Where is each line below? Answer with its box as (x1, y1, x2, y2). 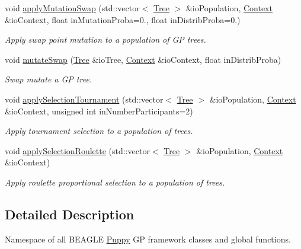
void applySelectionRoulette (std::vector (5, 144, 150, 157)
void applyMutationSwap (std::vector (5, 2, 140, 14)
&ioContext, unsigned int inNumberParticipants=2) (5, 104, 193, 117)
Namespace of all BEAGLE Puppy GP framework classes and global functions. (5, 232, 291, 245)
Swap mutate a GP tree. (5, 73, 92, 85)
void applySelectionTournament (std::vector (5, 92, 164, 105)
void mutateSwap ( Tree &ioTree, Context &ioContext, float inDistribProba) (5, 53, 281, 65)
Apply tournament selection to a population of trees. (5, 124, 193, 137)
